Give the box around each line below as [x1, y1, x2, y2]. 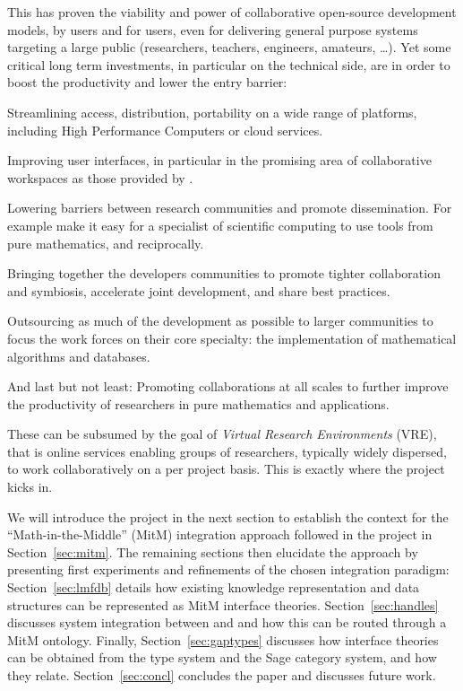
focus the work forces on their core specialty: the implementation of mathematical [7, 328, 457, 347]
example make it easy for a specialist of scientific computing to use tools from [7, 215, 433, 234]
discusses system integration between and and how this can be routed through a [7, 613, 447, 632]
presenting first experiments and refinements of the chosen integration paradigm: [7, 560, 450, 579]
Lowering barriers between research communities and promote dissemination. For [7, 198, 452, 217]
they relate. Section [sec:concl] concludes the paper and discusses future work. [7, 666, 436, 684]
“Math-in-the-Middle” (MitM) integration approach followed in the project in [7, 525, 433, 544]
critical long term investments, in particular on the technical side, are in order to [7, 55, 450, 74]
